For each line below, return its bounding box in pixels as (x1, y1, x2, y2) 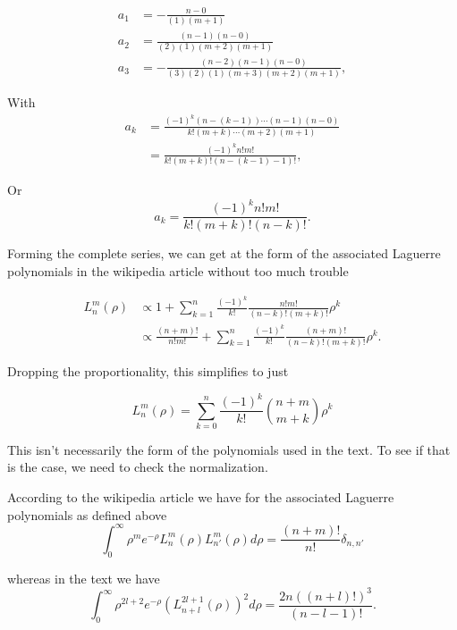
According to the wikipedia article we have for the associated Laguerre (7, 488, 394, 507)
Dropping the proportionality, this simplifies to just (7, 361, 289, 380)
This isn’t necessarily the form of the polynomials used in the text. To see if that (7, 440, 451, 458)
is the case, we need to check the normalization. (7, 458, 268, 476)
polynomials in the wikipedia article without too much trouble (7, 261, 349, 280)
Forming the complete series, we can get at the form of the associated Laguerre (7, 244, 441, 263)
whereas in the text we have (7, 568, 160, 587)
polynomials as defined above (7, 505, 167, 524)
